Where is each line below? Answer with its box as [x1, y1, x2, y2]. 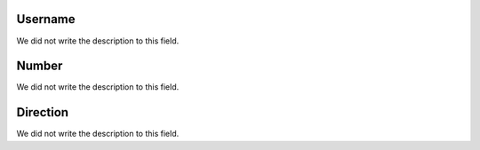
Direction [16, 105, 69, 120]
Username [16, 12, 76, 27]
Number [16, 59, 63, 74]
